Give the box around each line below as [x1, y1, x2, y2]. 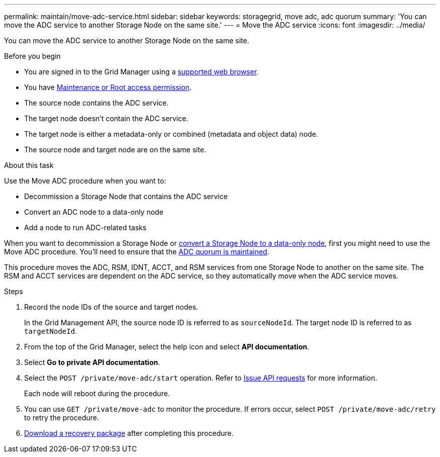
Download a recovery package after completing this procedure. [24, 429, 234, 437]
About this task [4, 161, 54, 169]
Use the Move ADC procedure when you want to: [4, 176, 166, 185]
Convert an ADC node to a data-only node [24, 208, 164, 216]
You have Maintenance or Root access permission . [24, 83, 192, 92]
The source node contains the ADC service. [24, 99, 169, 107]
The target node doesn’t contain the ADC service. [24, 114, 188, 123]
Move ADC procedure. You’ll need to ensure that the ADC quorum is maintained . [4, 247, 269, 256]
